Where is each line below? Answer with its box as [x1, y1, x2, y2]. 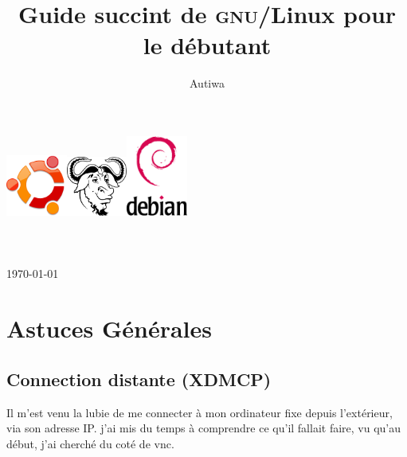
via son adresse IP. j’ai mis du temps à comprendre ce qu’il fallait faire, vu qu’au [6, 420, 401, 436]
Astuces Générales [6, 312, 212, 345]
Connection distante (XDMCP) [6, 366, 272, 391]
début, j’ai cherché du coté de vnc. [6, 435, 174, 451]
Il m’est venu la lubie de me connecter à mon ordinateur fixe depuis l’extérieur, [6, 404, 393, 420]
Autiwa [190, 75, 225, 92]
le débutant [143, 29, 272, 61]
